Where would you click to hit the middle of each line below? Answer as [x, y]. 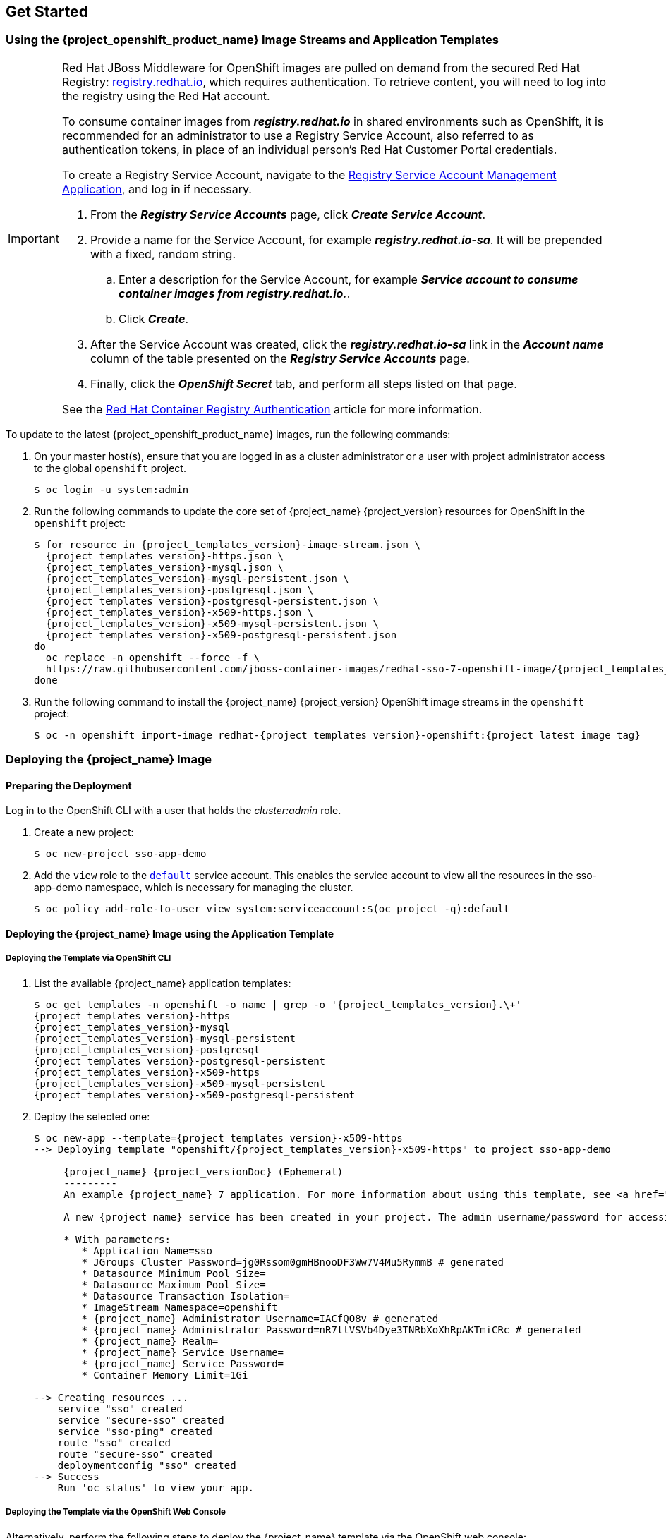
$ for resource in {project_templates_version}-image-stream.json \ [227, 544]
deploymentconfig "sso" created [147, 1465]
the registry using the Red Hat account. [166, 96]
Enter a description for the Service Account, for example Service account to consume [348, 279]
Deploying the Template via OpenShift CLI [89, 958]
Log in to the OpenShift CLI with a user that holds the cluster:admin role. [174, 811]
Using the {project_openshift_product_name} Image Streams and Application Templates [252, 40]
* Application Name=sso [147, 1251]
